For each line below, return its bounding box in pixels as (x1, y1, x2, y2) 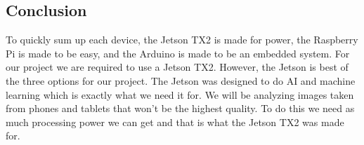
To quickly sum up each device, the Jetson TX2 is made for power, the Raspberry (6, 32, 358, 47)
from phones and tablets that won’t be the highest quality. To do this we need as (6, 101, 355, 116)
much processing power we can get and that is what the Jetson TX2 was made (6, 114, 344, 129)
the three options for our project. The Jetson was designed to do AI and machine (6, 73, 356, 88)
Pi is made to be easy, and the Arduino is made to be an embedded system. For (6, 46, 350, 60)
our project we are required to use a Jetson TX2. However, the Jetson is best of (6, 60, 349, 74)
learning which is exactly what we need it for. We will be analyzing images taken (6, 87, 354, 102)
